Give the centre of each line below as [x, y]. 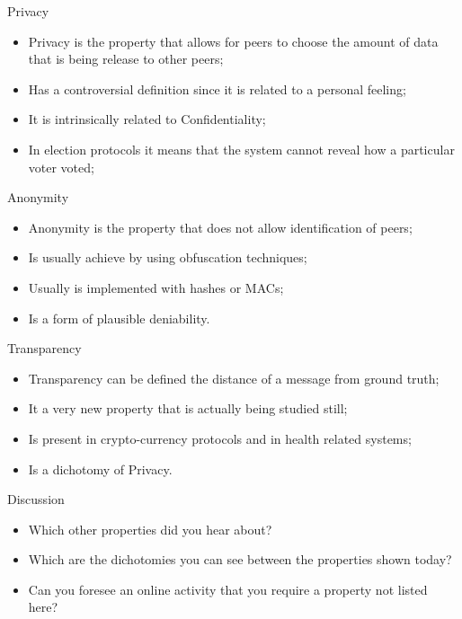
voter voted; [61, 167]
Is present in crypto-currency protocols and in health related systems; [220, 438]
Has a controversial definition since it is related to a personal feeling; [217, 88]
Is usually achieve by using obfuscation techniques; [168, 257]
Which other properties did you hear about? [150, 529]
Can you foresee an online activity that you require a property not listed [228, 589]
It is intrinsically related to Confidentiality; [147, 119]
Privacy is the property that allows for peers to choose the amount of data [233, 41]
